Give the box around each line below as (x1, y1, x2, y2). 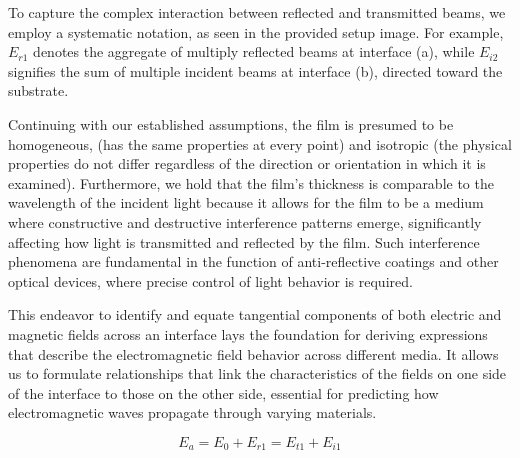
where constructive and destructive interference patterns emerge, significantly (8, 211, 482, 232)
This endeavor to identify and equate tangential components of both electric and (8, 304, 502, 325)
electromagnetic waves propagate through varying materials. (8, 402, 377, 423)
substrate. (8, 80, 69, 101)
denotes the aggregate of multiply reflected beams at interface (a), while (33, 41, 475, 62)
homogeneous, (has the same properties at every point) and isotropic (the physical (8, 133, 512, 154)
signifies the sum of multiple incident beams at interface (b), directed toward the (8, 60, 503, 81)
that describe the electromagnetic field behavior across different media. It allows (8, 343, 499, 364)
